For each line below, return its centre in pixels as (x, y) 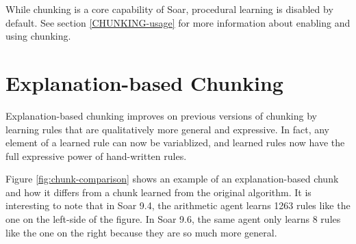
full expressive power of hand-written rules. (96, 155)
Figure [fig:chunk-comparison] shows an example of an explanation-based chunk (172, 179)
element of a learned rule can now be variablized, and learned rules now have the (175, 143)
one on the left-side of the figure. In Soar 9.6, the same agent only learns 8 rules (173, 219)
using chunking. (38, 36)
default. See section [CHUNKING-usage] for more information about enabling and (178, 22)
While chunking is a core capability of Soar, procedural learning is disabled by (169, 9)
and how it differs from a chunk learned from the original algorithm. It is (158, 192)
